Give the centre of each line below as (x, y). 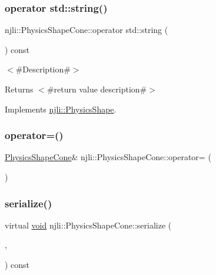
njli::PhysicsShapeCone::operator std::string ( (87, 30)
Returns (19, 89)
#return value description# (97, 89)
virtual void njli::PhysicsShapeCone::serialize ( (88, 225)
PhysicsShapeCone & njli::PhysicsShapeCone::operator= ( (108, 157)
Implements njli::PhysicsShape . (61, 109)
